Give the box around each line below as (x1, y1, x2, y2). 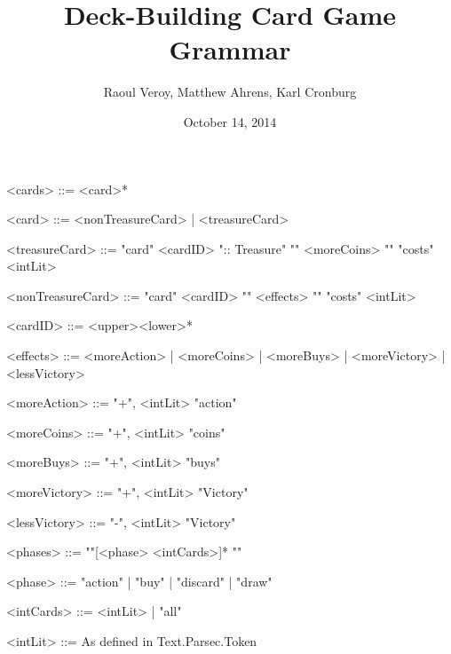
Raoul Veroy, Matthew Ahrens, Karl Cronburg (103, 83, 357, 101)
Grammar (169, 31, 291, 67)
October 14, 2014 (183, 112, 277, 130)
